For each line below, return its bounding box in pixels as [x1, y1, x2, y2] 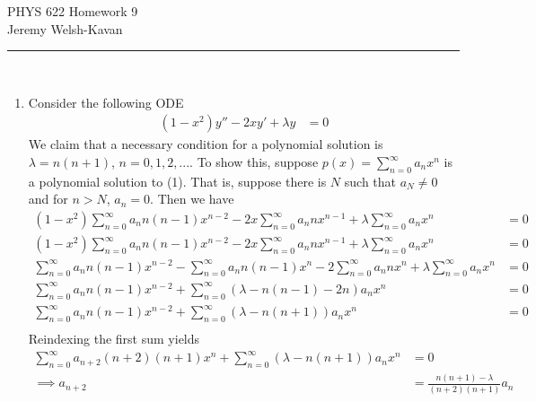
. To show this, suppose [189, 153, 319, 170]
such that [344, 171, 397, 190]
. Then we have [150, 189, 234, 208]
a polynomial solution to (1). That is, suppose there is [28, 171, 327, 190]
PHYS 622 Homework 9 [7, 2, 138, 20]
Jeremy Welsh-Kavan [7, 19, 123, 38]
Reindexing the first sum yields [28, 329, 200, 348]
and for [28, 189, 68, 208]
